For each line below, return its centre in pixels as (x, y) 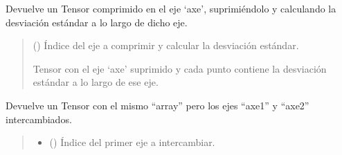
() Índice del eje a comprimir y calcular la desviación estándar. (166, 45)
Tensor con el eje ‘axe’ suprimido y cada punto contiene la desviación (180, 68)
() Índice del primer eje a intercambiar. (132, 142)
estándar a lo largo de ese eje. (96, 82)
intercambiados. (39, 119)
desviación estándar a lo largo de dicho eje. (97, 22)
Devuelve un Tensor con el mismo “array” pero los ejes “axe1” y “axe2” (157, 105)
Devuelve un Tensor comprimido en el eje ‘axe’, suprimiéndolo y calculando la (171, 8)
